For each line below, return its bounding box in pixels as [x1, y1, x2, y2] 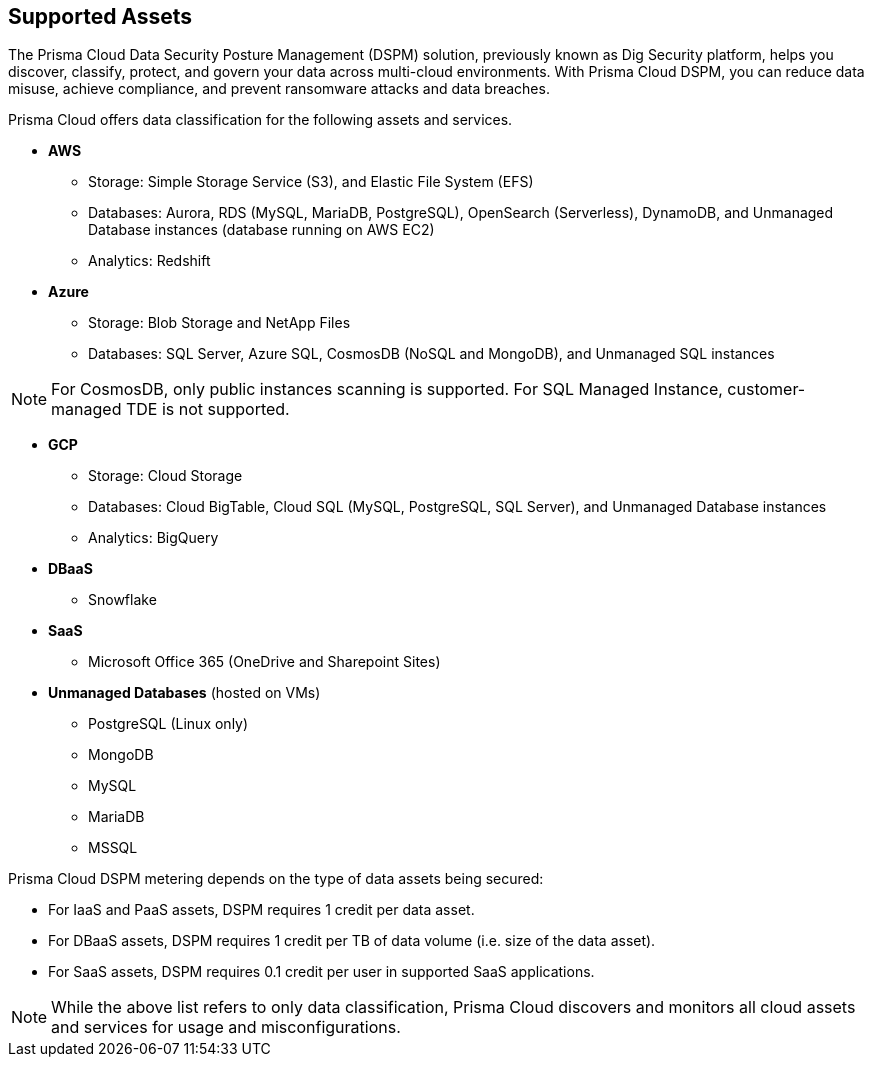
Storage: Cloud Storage [88, 467, 243, 485]
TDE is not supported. [125, 399, 290, 420]
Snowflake [88, 591, 157, 609]
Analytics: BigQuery [88, 529, 219, 547]
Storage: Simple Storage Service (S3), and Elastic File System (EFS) [88, 173, 534, 191]
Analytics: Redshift [88, 252, 211, 270]
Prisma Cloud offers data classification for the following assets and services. [8, 111, 513, 129]
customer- [727, 379, 806, 400]
